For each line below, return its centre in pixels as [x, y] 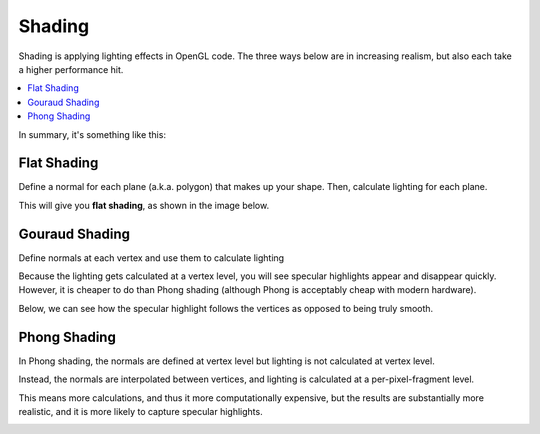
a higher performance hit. [71, 69]
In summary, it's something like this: [92, 134]
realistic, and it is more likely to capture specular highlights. [141, 411]
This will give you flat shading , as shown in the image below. [144, 205]
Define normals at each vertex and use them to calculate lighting [151, 257]
